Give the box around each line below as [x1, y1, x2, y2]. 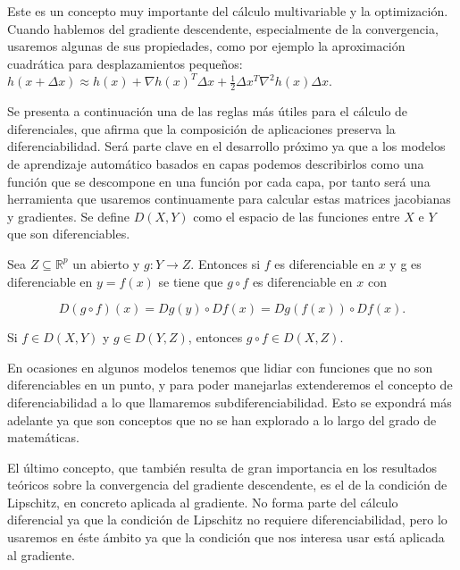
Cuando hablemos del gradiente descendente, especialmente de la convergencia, [7, 19, 439, 38]
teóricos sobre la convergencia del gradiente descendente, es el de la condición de [7, 475, 447, 494]
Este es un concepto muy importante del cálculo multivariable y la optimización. [7, 2, 448, 20]
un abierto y [72, 254, 140, 272]
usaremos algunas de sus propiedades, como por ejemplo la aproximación [7, 37, 406, 55]
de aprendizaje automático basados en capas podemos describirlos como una [7, 154, 424, 172]
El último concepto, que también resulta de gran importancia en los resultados [7, 457, 437, 476]
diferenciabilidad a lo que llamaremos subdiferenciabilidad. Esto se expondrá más [7, 392, 452, 411]
